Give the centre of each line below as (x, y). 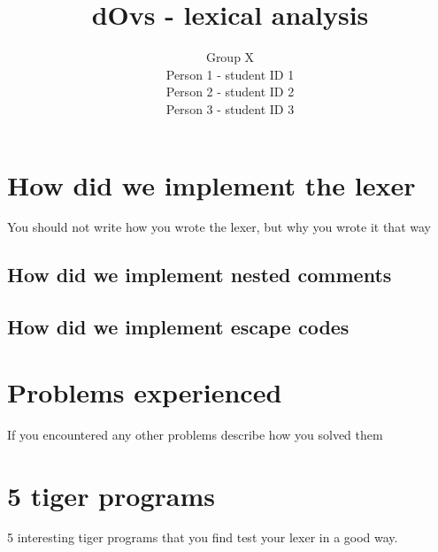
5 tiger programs (111, 495)
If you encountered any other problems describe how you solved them (195, 434)
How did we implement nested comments (200, 275)
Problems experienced (145, 391)
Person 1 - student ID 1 (230, 74)
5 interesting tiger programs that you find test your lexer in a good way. (203, 537)
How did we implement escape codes (178, 327)
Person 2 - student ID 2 (230, 92)
